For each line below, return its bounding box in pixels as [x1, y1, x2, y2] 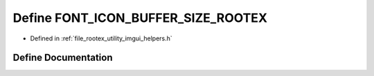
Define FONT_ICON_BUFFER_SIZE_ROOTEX [12, 10, 268, 25]
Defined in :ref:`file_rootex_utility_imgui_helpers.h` [30, 34, 172, 42]
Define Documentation [12, 52, 113, 64]
